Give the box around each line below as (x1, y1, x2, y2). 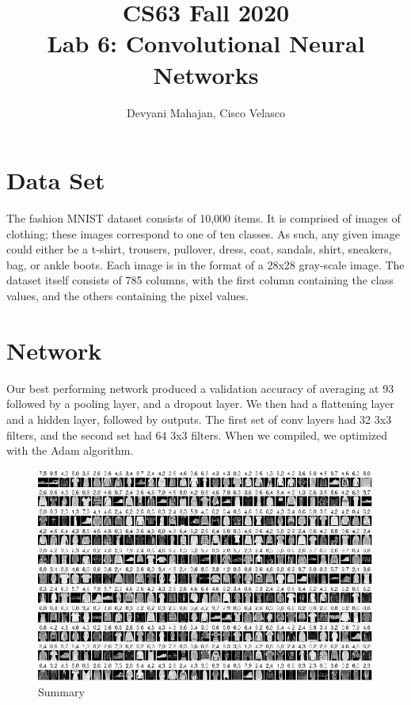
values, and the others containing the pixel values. (6, 288, 249, 303)
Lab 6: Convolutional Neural (47, 27, 365, 59)
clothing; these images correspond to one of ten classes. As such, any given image (6, 225, 400, 242)
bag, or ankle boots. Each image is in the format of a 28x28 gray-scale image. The (6, 256, 405, 272)
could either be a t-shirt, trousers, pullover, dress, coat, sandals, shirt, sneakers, (6, 241, 392, 257)
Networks (153, 58, 259, 90)
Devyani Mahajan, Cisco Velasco (127, 104, 285, 120)
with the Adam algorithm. (6, 442, 134, 459)
